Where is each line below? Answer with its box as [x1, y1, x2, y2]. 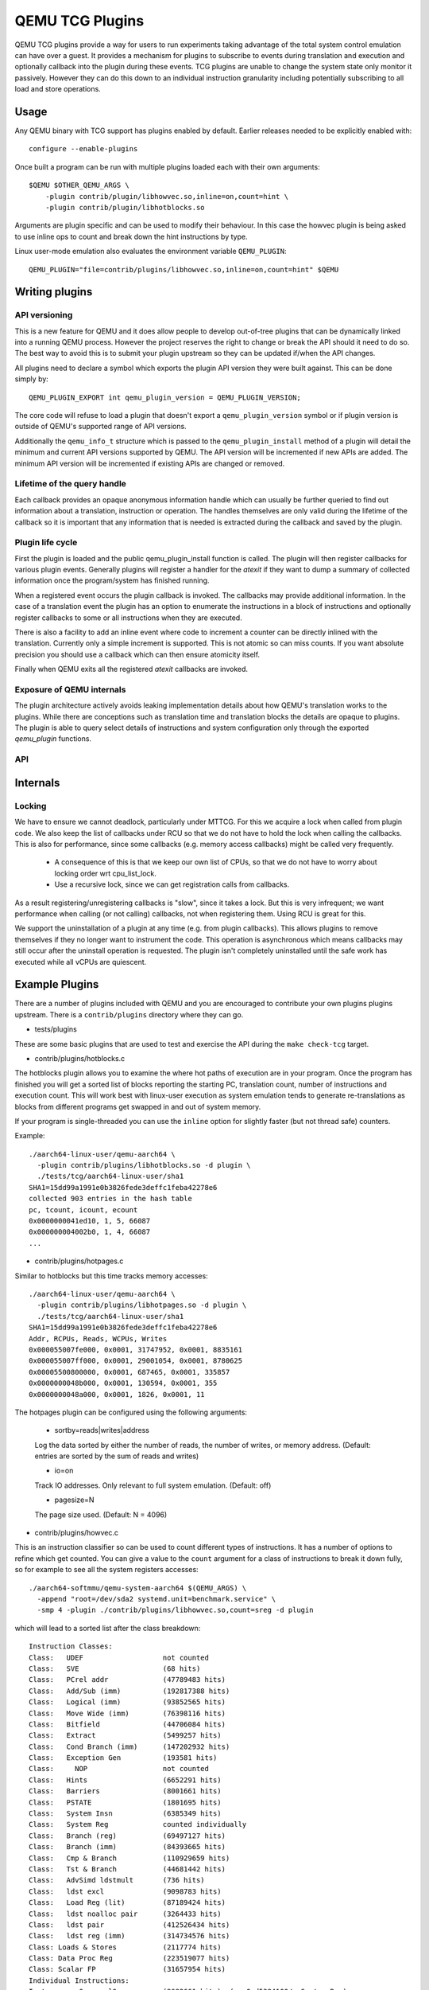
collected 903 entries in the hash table [29, 1194, 192, 1204]
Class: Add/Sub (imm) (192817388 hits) [29, 1686, 230, 1695]
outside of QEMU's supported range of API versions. [14, 422, 187, 431]
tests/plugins [34, 1024, 77, 1034]
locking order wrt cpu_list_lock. [54, 868, 157, 878]
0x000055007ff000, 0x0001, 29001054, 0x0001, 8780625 [29, 1356, 242, 1365]
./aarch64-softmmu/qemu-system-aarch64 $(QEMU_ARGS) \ [29, 1583, 247, 1592]
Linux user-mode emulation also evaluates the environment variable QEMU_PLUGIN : [14, 247, 287, 256]
